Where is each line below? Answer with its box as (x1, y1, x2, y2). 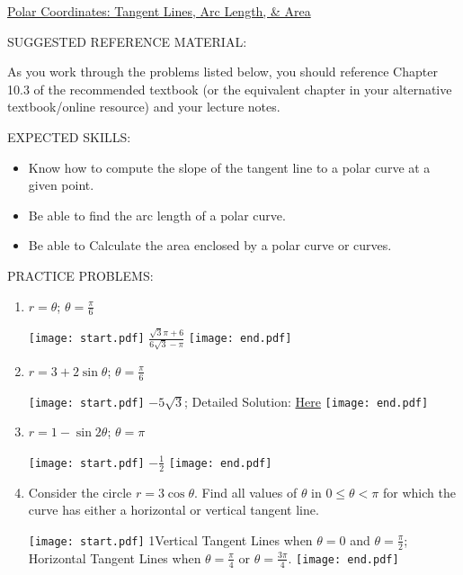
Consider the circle (28, 482, 132, 501)
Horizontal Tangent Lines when (28, 548, 201, 567)
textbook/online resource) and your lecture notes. (7, 97, 280, 116)
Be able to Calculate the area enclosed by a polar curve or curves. (28, 236, 392, 255)
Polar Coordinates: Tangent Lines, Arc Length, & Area (7, 2, 311, 20)
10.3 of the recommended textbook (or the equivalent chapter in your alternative (7, 79, 452, 98)
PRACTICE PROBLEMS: (7, 265, 154, 284)
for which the (382, 482, 456, 501)
